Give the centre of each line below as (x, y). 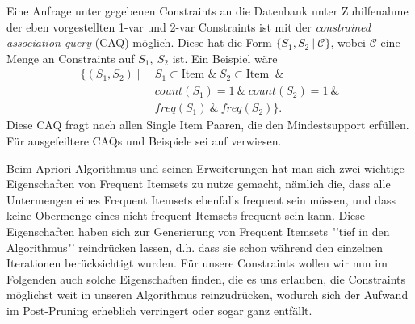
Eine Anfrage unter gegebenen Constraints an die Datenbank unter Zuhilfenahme (207, 11)
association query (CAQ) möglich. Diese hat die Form (139, 42)
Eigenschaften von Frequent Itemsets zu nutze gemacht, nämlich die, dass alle (199, 184)
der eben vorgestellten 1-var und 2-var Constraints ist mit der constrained (189, 26)
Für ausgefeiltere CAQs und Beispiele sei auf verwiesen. (144, 141)
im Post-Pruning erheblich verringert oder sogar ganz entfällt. (159, 310)
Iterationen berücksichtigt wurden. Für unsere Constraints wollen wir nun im (197, 263)
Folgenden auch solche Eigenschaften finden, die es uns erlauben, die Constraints (206, 278)
